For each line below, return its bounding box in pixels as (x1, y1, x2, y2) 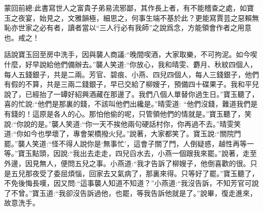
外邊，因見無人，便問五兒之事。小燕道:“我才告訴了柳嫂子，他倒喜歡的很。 (4, 157, 250, 168)
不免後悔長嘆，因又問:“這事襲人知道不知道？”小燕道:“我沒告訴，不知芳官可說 (4, 178, 259, 188)
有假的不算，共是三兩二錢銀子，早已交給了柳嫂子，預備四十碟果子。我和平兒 (4, 79, 259, 89)
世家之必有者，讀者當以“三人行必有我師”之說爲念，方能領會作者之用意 (18, 22, 252, 33)
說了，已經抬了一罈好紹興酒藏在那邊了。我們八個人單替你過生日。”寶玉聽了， (4, 88, 259, 99)
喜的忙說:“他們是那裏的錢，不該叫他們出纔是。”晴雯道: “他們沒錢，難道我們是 (4, 98, 258, 109)
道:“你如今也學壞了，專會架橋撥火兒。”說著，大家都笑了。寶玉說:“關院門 (4, 128, 241, 139)
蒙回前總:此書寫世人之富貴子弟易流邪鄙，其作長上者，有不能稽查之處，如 (4, 3, 247, 13)
